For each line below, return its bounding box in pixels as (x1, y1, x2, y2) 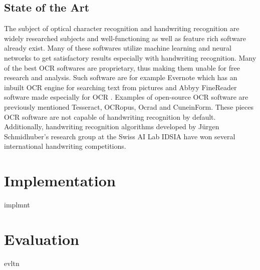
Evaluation (4, 228, 79, 249)
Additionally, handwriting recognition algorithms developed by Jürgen (4, 121, 219, 132)
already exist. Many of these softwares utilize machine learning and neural (4, 43, 231, 53)
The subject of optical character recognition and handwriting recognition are (4, 23, 239, 34)
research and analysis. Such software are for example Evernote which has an (4, 72, 237, 83)
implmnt (4, 199, 30, 210)
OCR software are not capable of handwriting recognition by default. (4, 111, 216, 122)
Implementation (4, 170, 116, 191)
